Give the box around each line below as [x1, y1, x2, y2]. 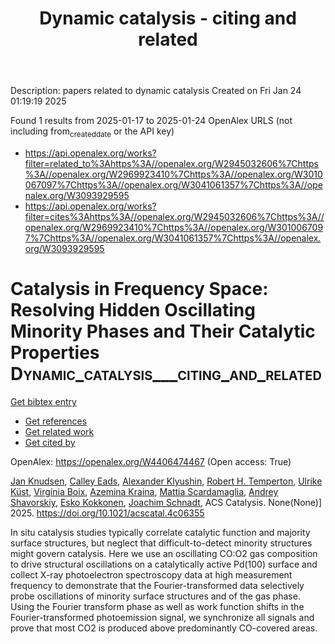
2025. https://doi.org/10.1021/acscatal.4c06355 [10, 507, 205, 519]
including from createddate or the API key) [10, 125, 175, 139]
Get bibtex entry [10, 395, 77, 407]
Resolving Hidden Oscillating [10, 299, 256, 322]
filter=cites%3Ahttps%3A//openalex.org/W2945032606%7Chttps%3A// [24, 210, 325, 222]
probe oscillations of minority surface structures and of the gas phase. [10, 590, 301, 602]
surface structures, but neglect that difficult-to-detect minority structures [10, 537, 313, 549]
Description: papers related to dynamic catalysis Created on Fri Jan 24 [10, 85, 302, 97]
